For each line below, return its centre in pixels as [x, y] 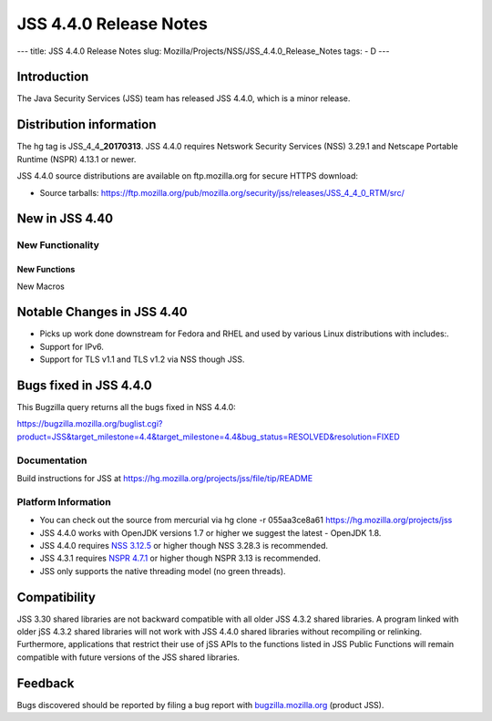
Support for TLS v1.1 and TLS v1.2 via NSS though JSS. [142, 359]
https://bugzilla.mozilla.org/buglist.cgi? [90, 424]
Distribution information [87, 124]
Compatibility [56, 597]
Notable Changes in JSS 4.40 [102, 312]
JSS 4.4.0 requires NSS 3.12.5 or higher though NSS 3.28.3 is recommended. [184, 545]
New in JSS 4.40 [65, 219]
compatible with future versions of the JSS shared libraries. [128, 657]
